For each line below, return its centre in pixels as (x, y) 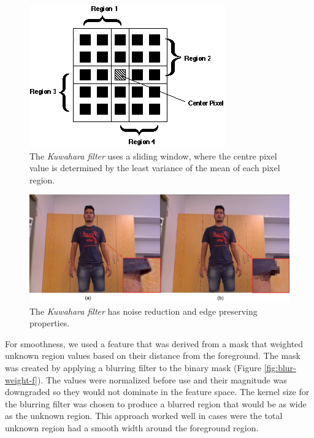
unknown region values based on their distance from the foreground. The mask (153, 355)
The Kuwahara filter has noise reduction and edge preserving (144, 311)
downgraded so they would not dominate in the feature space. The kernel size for (157, 392)
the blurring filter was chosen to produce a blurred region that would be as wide (156, 403)
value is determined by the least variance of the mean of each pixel (155, 168)
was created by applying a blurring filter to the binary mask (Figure (133, 367)
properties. (50, 323)
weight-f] (21, 379)
